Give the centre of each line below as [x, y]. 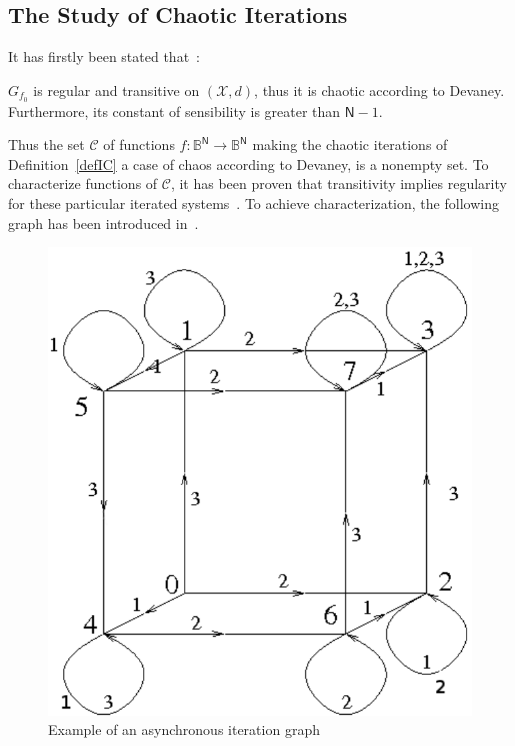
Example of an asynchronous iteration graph [184, 729]
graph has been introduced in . [103, 222]
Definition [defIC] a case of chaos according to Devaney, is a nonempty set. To [248, 163]
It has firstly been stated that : [104, 56]
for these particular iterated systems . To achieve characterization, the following [253, 203]
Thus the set [46, 144]
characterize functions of [83, 183]
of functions [139, 144]
